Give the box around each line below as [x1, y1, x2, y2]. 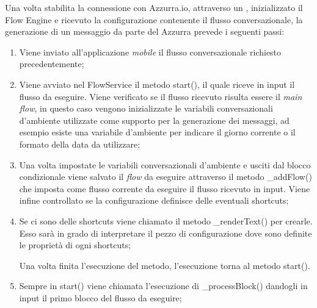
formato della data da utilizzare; [19, 137, 140, 150]
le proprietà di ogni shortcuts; [19, 238, 131, 251]
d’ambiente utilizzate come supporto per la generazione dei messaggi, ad [19, 113, 290, 126]
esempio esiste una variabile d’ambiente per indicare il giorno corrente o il [19, 126, 296, 138]
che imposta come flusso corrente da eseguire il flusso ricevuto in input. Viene [19, 182, 310, 195]
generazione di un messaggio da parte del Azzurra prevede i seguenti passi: [5, 25, 285, 38]
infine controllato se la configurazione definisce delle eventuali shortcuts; [19, 194, 289, 207]
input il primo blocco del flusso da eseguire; [19, 291, 182, 304]
